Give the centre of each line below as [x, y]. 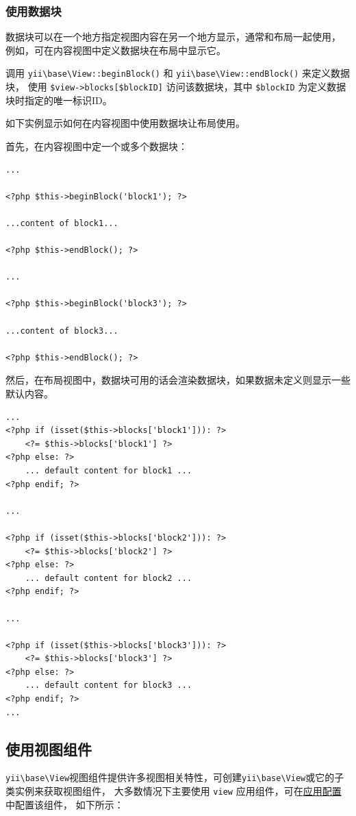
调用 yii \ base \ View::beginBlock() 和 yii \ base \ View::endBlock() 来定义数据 [178, 73]
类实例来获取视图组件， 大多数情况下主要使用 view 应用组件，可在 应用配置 [174, 791]
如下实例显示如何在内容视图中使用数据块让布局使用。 [125, 123]
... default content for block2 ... [109, 578]
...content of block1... [62, 223]
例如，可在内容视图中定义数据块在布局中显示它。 [116, 50]
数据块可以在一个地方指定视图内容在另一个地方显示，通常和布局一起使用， [173, 37]
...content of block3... [62, 331]
